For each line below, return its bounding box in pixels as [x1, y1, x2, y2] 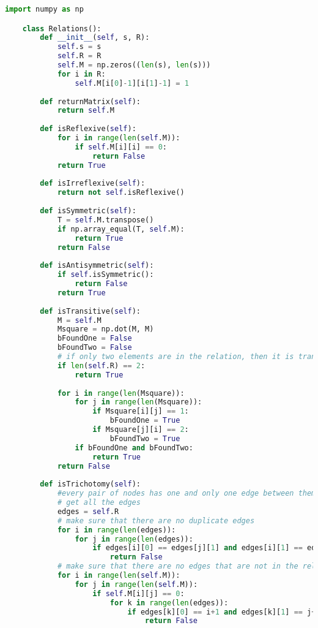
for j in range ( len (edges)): [75, 534, 193, 543]
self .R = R [57, 51, 102, 61]
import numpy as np [5, 5, 84, 13]
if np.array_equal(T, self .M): [57, 224, 185, 233]
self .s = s [57, 42, 102, 51]
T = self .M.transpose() [57, 215, 154, 224]
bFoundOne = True [109, 416, 180, 425]
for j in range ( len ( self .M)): [75, 580, 198, 589]
